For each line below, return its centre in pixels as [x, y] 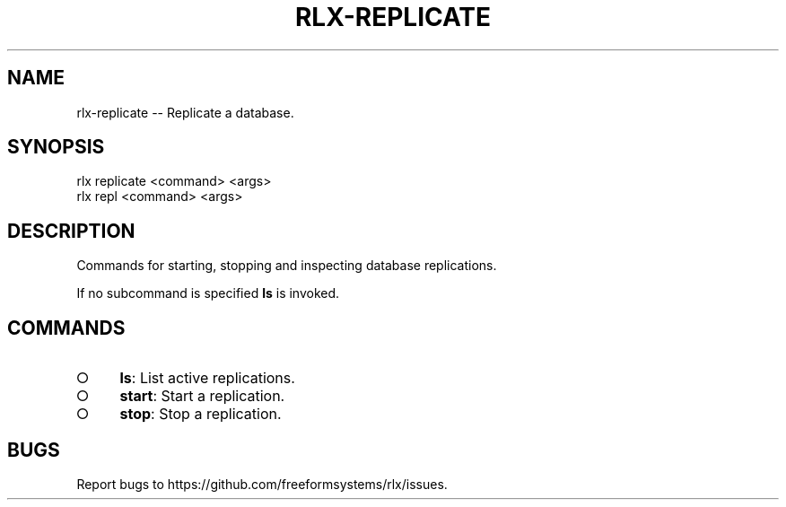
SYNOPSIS [56, 147]
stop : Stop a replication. [201, 414]
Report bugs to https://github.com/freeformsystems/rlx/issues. [262, 484]
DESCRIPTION [71, 231]
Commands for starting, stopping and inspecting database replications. [287, 266]
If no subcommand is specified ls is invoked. [208, 293]
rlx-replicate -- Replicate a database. [185, 112]
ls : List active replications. [207, 378]
